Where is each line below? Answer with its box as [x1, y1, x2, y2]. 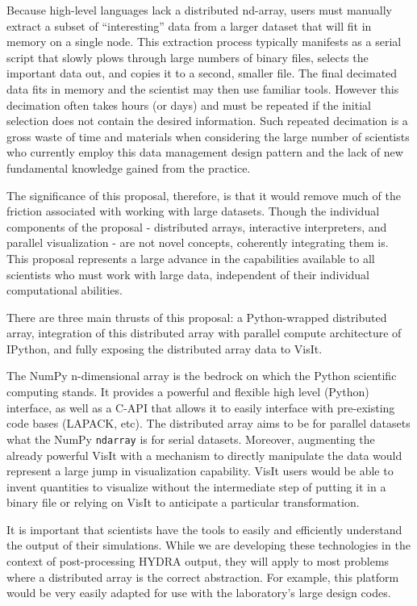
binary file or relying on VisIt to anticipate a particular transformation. [6, 494, 360, 511]
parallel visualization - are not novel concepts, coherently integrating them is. [6, 234, 389, 251]
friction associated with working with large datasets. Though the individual [6, 203, 380, 219]
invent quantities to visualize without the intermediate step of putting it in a [6, 478, 386, 495]
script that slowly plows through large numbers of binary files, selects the [6, 48, 369, 65]
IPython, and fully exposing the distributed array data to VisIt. [6, 340, 323, 357]
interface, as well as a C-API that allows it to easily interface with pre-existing [6, 399, 395, 416]
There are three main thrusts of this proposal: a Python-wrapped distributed [6, 308, 387, 325]
